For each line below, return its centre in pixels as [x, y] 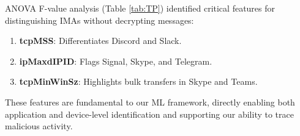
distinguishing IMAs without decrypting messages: [99, 20]
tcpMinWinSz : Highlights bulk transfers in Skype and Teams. [138, 81]
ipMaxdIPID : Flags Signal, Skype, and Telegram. [116, 61]
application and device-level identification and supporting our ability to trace [149, 114]
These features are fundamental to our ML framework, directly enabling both [150, 102]
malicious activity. [39, 126]
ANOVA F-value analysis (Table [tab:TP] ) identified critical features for [140, 8]
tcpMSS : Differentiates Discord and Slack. [100, 41]
